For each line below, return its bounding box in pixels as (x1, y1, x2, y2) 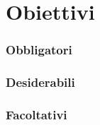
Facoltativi (6, 105, 67, 123)
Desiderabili (6, 73, 75, 91)
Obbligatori (6, 41, 72, 59)
